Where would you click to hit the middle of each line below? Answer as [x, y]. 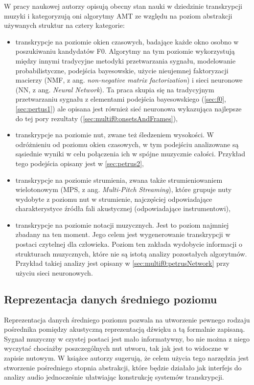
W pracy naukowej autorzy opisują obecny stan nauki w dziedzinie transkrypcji [123, 6]
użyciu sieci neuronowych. [54, 272]
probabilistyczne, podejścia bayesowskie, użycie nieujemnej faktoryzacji [122, 70]
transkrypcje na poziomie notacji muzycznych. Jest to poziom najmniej [122, 225]
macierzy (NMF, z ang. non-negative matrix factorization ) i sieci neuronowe [129, 80]
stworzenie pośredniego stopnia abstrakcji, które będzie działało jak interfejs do [123, 367]
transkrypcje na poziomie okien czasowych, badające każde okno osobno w [127, 41]
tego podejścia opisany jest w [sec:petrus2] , [80, 163]
